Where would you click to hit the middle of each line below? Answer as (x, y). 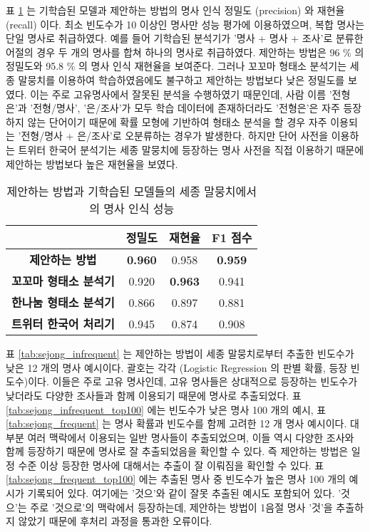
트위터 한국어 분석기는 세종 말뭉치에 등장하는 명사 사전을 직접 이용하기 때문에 (191, 149)
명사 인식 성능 (139, 209)
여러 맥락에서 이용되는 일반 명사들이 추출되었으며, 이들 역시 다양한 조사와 (191, 437)
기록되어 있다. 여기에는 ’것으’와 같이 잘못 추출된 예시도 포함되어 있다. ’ (184, 493)
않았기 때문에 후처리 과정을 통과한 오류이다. (115, 521)
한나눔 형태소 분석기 (63, 303)
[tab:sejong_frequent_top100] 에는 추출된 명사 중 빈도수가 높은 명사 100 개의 (176, 479)
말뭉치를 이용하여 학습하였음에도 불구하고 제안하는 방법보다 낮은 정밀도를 (181, 79)
